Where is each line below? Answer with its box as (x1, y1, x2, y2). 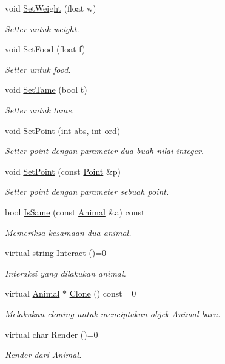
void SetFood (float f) (5, 42, 86, 55)
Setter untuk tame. (5, 103, 74, 116)
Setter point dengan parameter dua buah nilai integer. (5, 144, 204, 157)
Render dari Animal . (5, 348, 82, 361)
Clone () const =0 (69, 287, 136, 300)
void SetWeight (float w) (5, 2, 96, 14)
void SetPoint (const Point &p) (5, 164, 121, 177)
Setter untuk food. (5, 62, 71, 75)
